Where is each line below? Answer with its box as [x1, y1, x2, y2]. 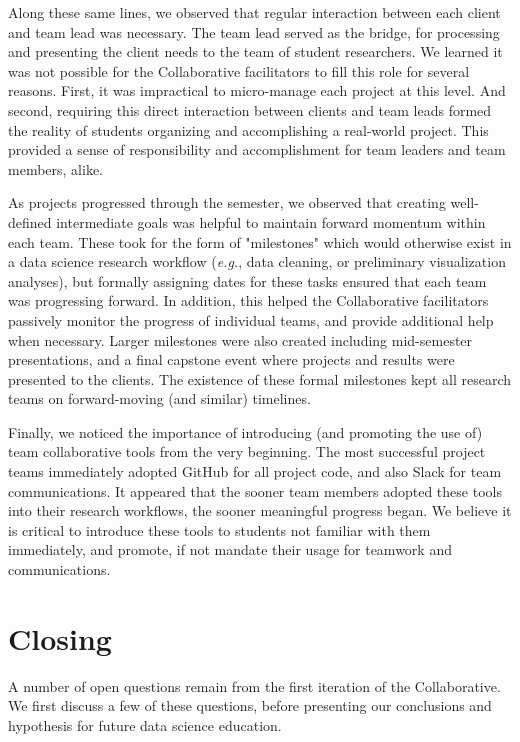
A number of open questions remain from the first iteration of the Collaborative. [8, 675, 501, 696]
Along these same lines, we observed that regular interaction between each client [8, 2, 501, 22]
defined [8, 211, 52, 232]
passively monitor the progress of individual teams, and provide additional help [8, 309, 494, 330]
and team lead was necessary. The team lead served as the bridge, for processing [8, 21, 500, 42]
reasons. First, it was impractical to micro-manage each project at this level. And [8, 80, 506, 101]
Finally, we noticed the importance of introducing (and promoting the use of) [8, 421, 483, 442]
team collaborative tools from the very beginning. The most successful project [8, 441, 486, 462]
